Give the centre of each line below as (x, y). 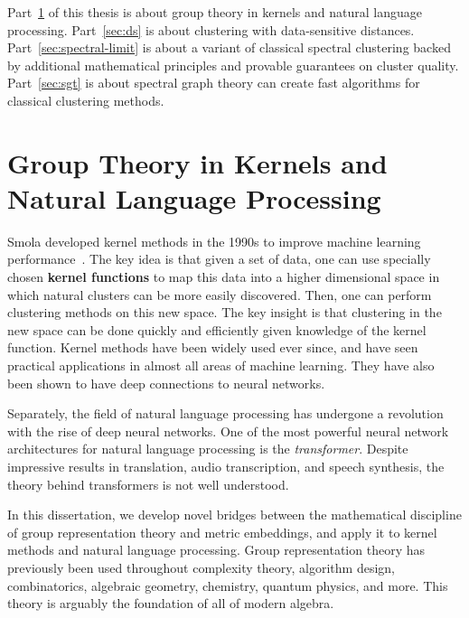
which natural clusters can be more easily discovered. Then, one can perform (220, 294)
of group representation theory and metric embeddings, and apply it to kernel (222, 532)
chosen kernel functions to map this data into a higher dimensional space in (224, 277)
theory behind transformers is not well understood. (148, 484)
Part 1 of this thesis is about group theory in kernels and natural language (215, 12)
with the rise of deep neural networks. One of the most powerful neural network (228, 431)
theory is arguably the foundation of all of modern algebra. (171, 603)
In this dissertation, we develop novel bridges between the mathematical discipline (234, 515)
